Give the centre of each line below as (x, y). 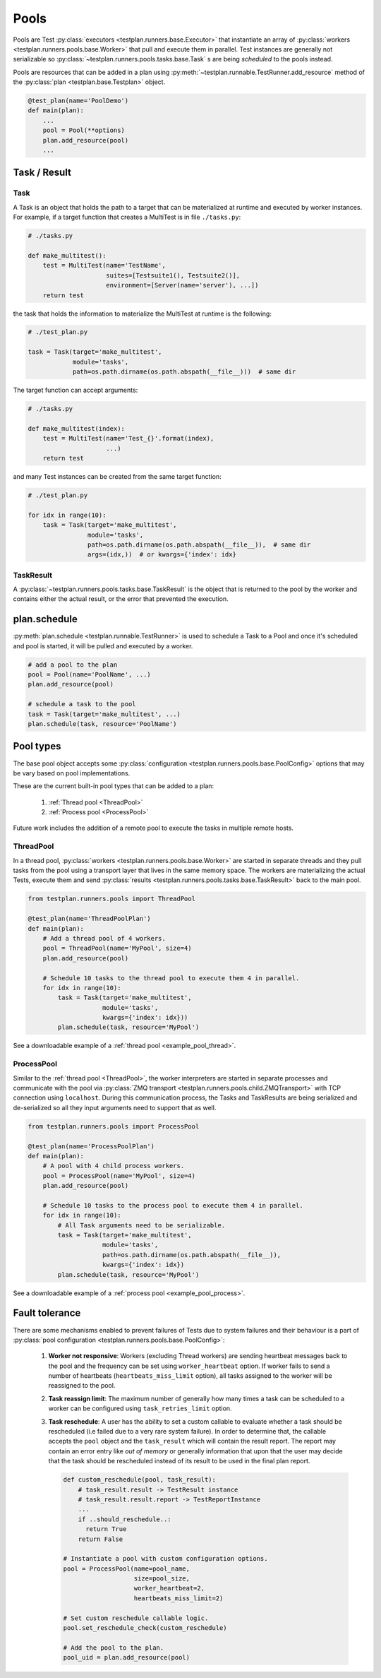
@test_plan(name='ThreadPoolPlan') (89, 919)
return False (101, 1539)
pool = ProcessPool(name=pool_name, (127, 1569)
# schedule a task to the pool (82, 704)
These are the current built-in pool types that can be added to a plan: (114, 786)
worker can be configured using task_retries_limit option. (140, 1408)
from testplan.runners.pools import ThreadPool (111, 899)
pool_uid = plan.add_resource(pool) (127, 1658)
